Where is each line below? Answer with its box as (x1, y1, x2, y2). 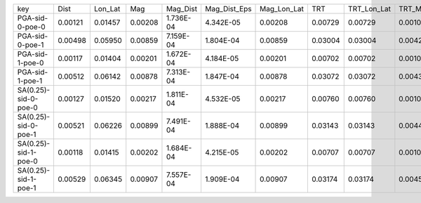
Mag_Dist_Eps (204, 4, 252, 13)
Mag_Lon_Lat (260, 4, 305, 13)
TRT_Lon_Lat (347, 4, 391, 13)
